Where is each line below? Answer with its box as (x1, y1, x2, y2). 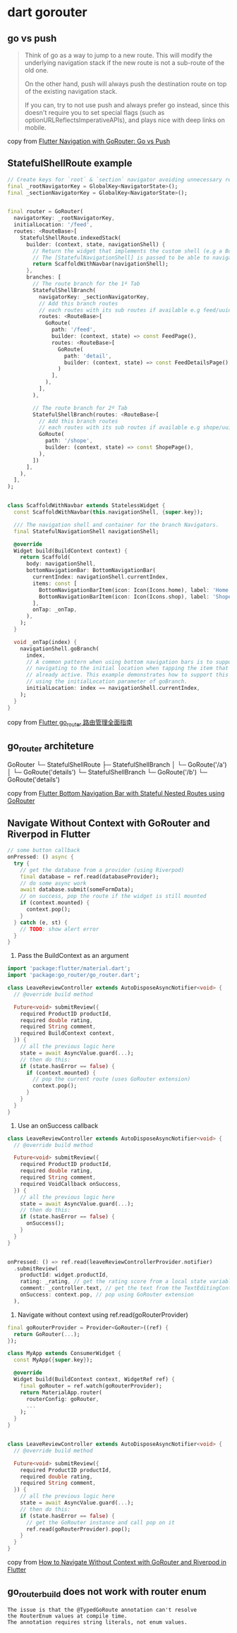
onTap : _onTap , (32, 606, 78, 614)
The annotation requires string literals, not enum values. (7, 1619, 188, 1626)
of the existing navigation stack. (24, 87, 118, 95)
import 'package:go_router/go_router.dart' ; (7, 971, 140, 979)
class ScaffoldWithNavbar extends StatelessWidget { (7, 502, 166, 509)
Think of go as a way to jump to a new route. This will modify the (24, 51, 213, 59)
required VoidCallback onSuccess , (20, 1180, 121, 1187)
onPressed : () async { (7, 854, 74, 861)
